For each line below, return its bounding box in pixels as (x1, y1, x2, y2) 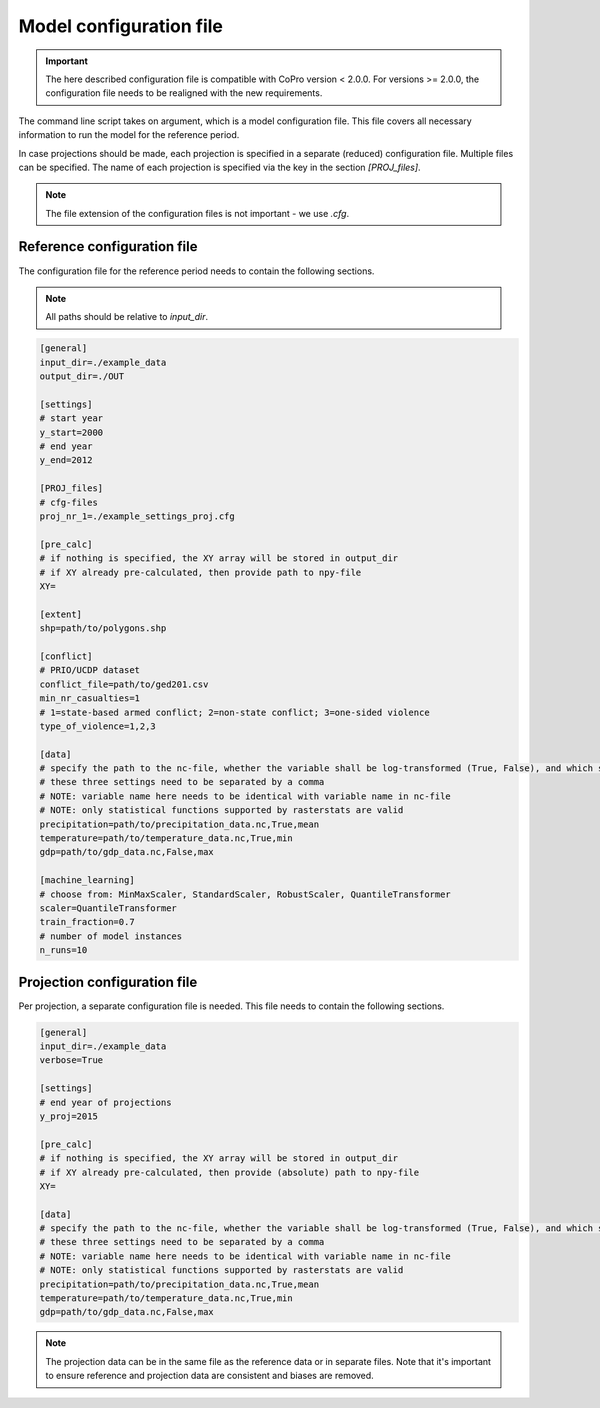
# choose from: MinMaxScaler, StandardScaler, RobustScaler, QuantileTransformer (39, 888, 452, 900)
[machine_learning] (39, 875, 135, 886)
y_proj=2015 (39, 1110, 99, 1122)
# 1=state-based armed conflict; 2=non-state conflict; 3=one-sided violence (39, 706, 430, 718)
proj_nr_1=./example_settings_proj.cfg (39, 511, 235, 522)
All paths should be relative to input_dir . (45, 311, 209, 323)
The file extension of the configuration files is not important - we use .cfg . (45, 207, 350, 219)
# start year (39, 413, 104, 424)
